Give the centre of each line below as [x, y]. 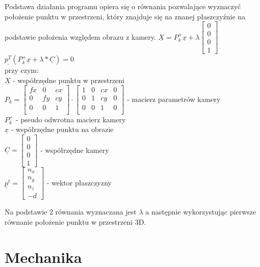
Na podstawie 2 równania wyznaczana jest [71, 212]
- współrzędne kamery [75, 150]
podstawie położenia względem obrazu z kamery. [80, 36]
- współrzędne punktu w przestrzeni [69, 80]
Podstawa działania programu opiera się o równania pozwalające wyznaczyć [123, 6]
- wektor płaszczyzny [79, 182]
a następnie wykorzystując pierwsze [201, 212]
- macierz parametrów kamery [174, 99]
